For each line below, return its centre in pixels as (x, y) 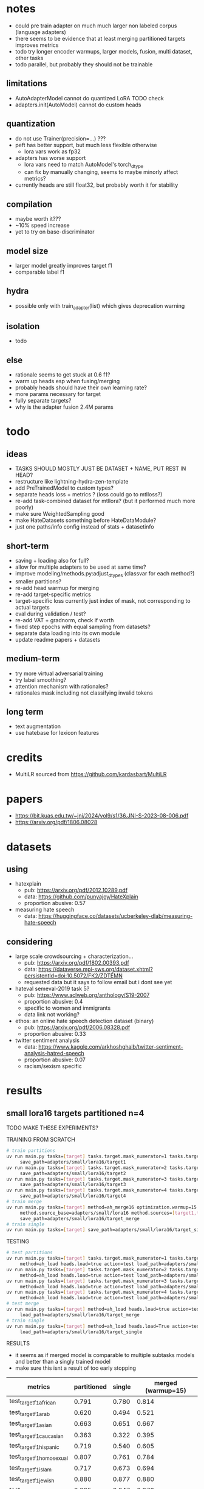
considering (30, 942)
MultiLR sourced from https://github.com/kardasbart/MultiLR (91, 774)
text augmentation (38, 726)
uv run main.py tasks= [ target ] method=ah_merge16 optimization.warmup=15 (102, 1207)
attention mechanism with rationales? (62, 686)
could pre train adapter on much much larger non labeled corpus (96, 26)
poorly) (24, 507)
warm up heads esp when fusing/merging (67, 381)
